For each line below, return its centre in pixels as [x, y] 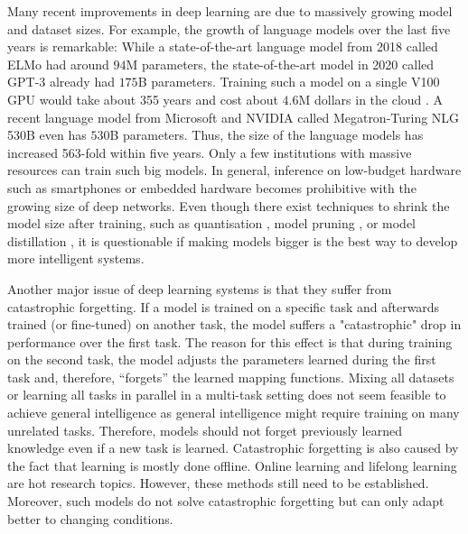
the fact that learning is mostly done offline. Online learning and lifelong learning [232, 465]
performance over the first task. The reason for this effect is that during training [230, 341]
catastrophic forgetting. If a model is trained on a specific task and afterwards [224, 306]
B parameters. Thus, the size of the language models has [267, 135]
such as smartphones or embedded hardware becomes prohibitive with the [212, 187]
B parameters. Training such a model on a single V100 [289, 82]
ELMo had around [58, 64]
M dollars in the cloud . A [371, 99]
